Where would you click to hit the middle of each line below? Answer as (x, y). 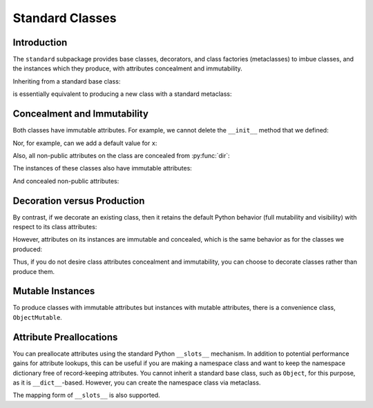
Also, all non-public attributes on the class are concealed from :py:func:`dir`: (122, 155)
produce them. (34, 271)
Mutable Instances (54, 291)
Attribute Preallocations (65, 337)
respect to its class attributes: (55, 227)
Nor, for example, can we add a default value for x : (85, 143)
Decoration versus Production (79, 201)
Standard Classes (65, 18)
